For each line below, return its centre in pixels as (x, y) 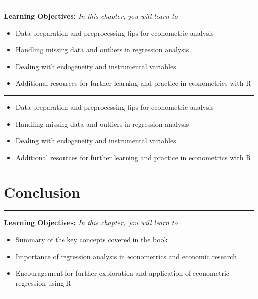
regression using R (43, 282)
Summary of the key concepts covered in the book (92, 240)
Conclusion (42, 191)
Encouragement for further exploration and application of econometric (123, 273)
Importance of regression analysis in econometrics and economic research (126, 256)
